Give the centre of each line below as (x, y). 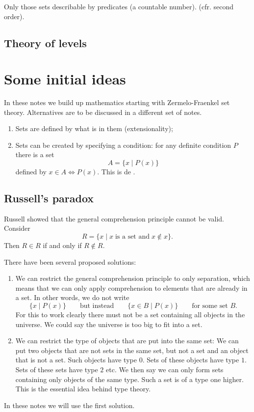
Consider (17, 228)
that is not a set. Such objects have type (76, 360)
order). (14, 16)
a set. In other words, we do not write (72, 297)
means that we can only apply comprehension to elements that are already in (131, 288)
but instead (97, 306)
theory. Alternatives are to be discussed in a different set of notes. (103, 112)
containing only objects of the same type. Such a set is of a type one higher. (129, 379)
